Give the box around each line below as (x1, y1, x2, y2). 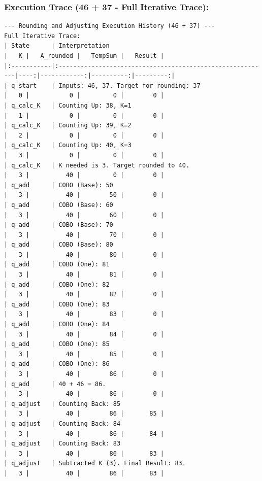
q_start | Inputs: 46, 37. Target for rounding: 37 (11, 82, 201, 89)
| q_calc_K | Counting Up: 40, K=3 (4, 142, 132, 149)
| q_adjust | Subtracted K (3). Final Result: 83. (4, 460, 186, 467)
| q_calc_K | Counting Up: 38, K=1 (4, 101, 132, 109)
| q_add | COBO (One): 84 (4, 321, 110, 328)
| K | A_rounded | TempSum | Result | (4, 52, 164, 59)
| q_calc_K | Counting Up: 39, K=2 (4, 122, 132, 129)
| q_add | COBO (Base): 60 (4, 201, 113, 209)
